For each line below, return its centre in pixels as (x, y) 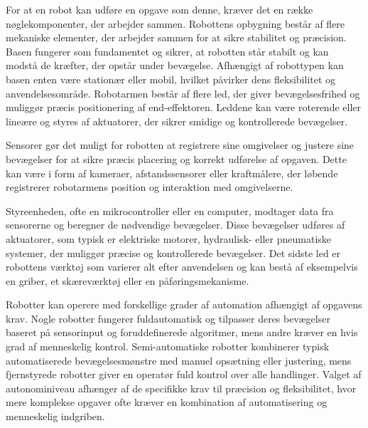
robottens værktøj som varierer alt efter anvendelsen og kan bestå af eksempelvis (182, 267)
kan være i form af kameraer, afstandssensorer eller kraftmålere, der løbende (172, 173)
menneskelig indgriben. (55, 416)
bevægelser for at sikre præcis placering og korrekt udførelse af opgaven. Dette (176, 158)
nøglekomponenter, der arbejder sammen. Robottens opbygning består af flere (175, 23)
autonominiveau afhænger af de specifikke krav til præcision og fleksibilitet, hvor (181, 388)
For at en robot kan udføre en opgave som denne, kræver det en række (159, 9)
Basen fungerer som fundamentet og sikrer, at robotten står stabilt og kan (167, 51)
